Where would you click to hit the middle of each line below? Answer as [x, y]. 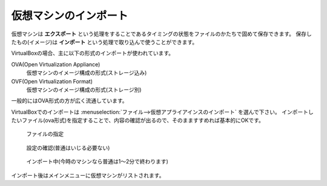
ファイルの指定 [45, 134]
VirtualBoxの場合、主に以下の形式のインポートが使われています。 [93, 53]
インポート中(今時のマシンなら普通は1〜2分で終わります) [97, 162]
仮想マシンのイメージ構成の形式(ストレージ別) [84, 89]
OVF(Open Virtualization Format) [52, 81]
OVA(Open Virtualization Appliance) [56, 64]
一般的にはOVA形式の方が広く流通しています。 [69, 101]
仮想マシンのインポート [70, 16]
